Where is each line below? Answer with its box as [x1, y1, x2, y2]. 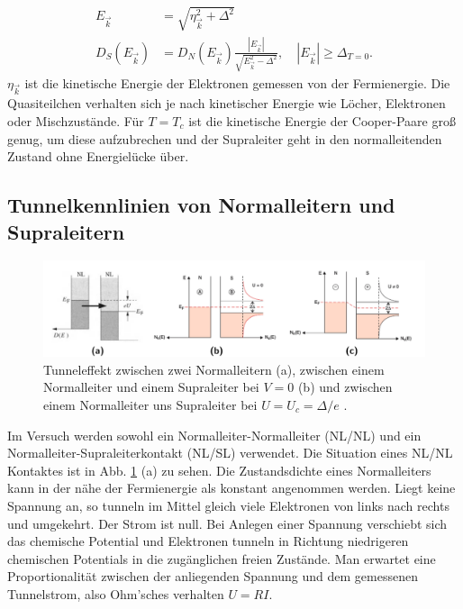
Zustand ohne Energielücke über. [7, 147, 189, 166]
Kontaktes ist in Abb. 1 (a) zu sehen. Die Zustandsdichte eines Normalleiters [7, 460, 431, 479]
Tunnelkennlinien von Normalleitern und [7, 191, 395, 219]
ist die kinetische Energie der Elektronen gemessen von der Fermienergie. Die [24, 73, 450, 92]
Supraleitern [7, 217, 125, 245]
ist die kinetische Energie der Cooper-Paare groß [188, 111, 456, 130]
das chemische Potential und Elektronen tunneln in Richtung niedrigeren [7, 532, 409, 550]
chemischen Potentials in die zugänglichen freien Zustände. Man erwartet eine [7, 549, 436, 568]
